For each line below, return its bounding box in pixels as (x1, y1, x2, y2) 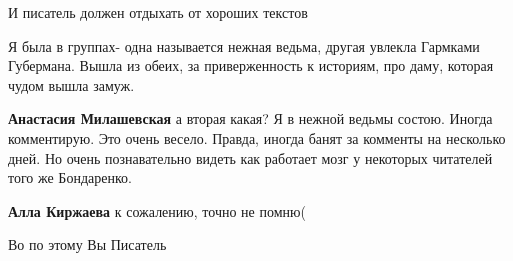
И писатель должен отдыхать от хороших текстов (8, 2, 308, 22)
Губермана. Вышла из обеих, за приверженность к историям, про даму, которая (8, 55, 494, 76)
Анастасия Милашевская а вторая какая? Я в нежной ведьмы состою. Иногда (8, 108, 493, 129)
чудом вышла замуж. (8, 74, 135, 95)
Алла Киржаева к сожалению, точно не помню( (8, 200, 306, 221)
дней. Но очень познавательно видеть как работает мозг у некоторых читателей (8, 147, 493, 168)
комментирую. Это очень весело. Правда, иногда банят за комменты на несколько (8, 127, 506, 148)
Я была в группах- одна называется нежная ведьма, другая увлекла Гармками (8, 35, 480, 56)
